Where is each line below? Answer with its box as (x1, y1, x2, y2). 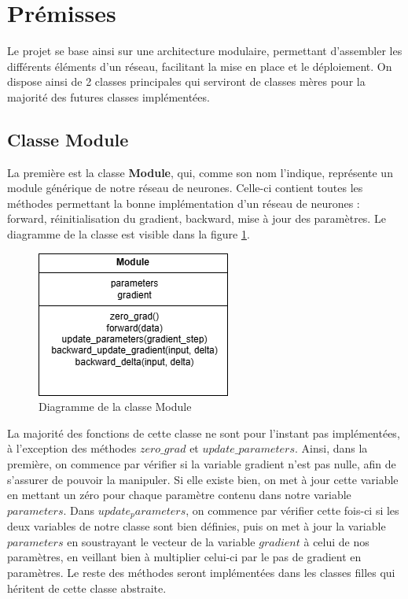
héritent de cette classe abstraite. (7, 579, 167, 596)
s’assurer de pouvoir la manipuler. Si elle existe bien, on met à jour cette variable (7, 471, 399, 487)
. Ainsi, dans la (295, 440, 368, 457)
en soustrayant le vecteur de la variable (67, 533, 255, 549)
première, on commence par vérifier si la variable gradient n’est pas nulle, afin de (7, 456, 396, 472)
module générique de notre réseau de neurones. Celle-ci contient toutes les (7, 179, 363, 196)
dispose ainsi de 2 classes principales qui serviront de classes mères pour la (7, 73, 366, 90)
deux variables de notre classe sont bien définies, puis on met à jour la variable (7, 518, 386, 534)
